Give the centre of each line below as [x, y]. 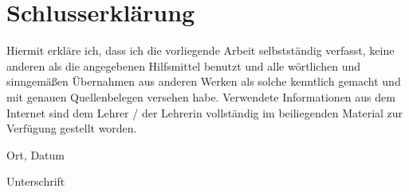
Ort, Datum [35, 154]
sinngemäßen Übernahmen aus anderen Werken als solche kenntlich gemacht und [204, 81]
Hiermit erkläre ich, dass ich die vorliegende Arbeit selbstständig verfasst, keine [201, 50]
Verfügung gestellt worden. [72, 128]
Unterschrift [36, 181]
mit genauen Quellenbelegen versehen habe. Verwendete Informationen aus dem [201, 96]
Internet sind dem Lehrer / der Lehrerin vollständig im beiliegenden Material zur [205, 112]
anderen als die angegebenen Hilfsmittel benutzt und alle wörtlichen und [183, 65]
